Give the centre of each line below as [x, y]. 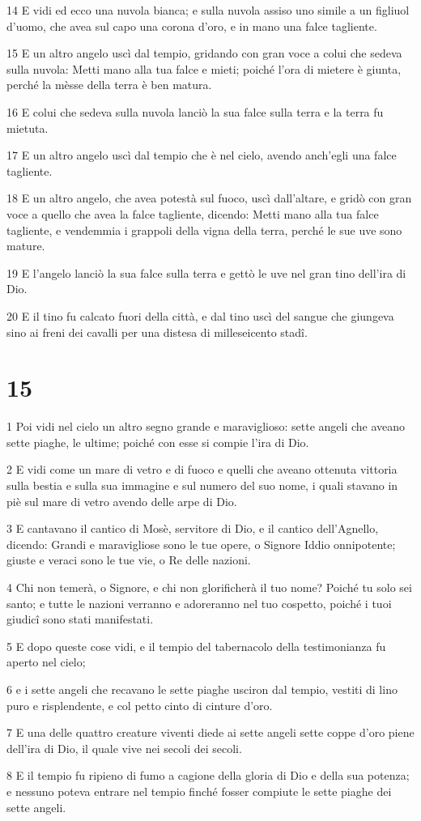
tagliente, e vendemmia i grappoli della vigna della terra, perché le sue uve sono [204, 230]
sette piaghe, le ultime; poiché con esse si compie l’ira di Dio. [158, 442]
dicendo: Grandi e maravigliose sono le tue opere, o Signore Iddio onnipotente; [201, 544]
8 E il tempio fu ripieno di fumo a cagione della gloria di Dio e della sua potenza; [208, 775]
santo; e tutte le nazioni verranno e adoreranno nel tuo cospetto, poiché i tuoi [199, 603]
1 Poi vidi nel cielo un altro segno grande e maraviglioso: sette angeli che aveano [206, 426]
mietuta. [28, 128]
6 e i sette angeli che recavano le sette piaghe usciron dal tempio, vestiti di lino [202, 689]
